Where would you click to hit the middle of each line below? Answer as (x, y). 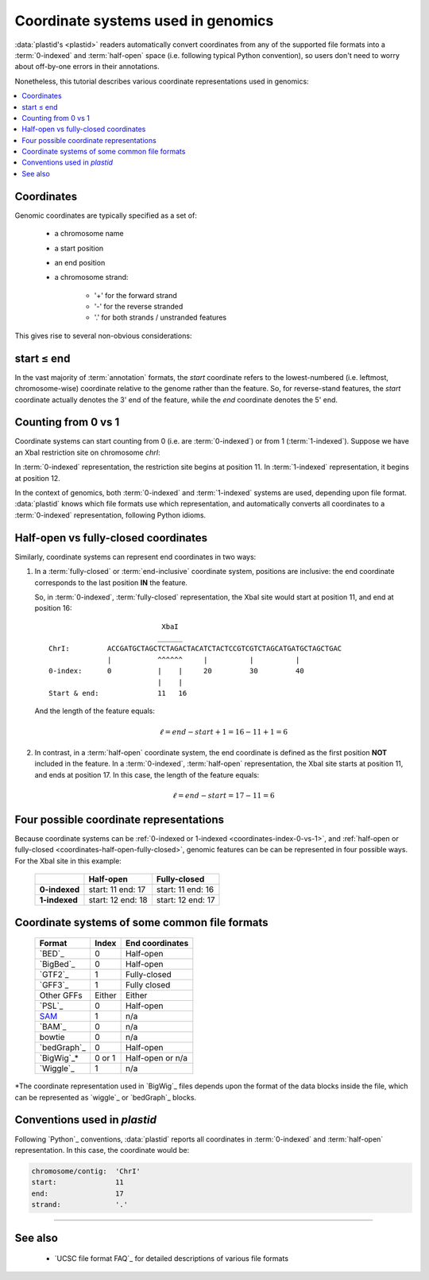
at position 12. (37, 478)
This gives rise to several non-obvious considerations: (103, 336)
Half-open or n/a (157, 1058)
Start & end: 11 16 (118, 693)
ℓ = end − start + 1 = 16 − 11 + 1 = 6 (224, 732)
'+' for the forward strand (136, 295)
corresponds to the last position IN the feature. (111, 582)
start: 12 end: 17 (186, 900)
